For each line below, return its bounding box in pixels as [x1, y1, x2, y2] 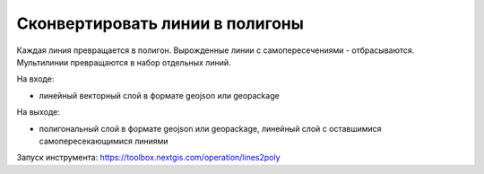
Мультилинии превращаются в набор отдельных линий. [16, 57, 232, 67]
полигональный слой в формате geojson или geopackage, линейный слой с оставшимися [39, 123, 382, 134]
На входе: [16, 74, 55, 84]
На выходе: [16, 107, 60, 117]
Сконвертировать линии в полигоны [16, 13, 305, 33]
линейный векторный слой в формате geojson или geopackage [39, 90, 280, 100]
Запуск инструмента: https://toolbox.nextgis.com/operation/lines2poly [16, 152, 281, 163]
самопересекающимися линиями [39, 135, 169, 146]
